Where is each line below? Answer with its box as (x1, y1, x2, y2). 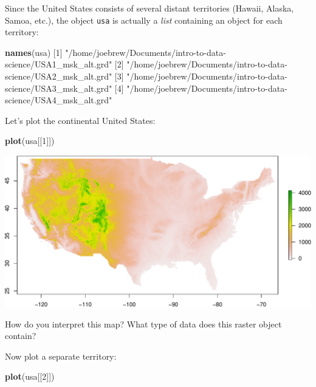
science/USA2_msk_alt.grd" (5, 70, 112, 83)
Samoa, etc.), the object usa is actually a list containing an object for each (5, 13, 283, 26)
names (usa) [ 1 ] (5, 46, 63, 58)
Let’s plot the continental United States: (5, 114, 156, 126)
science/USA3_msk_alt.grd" (5, 81, 112, 94)
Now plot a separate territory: (5, 349, 117, 362)
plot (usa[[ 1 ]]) (5, 134, 55, 147)
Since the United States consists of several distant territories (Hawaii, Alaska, (5, 2, 294, 14)
